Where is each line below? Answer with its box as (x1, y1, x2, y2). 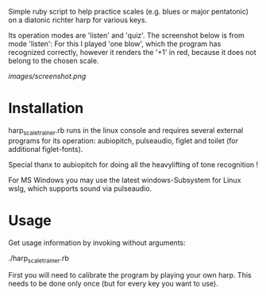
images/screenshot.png (8, 72, 87, 80)
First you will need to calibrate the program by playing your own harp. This (8, 271, 252, 280)
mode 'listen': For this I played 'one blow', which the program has (8, 39, 222, 49)
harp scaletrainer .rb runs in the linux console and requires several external (8, 125, 244, 137)
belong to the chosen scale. (8, 56, 99, 65)
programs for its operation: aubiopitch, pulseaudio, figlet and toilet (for (8, 135, 238, 146)
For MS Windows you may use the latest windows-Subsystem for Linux (8, 175, 241, 185)
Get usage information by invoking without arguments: (8, 238, 186, 247)
